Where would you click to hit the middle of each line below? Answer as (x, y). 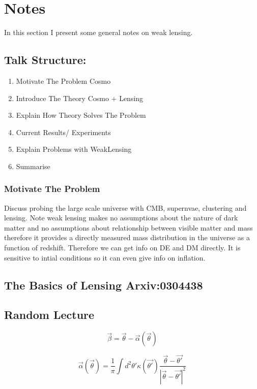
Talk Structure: (45, 60)
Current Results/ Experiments (63, 132)
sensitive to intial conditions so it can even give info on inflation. (105, 257)
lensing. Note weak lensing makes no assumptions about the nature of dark (121, 218)
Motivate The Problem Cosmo (63, 80)
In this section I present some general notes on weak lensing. (98, 32)
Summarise (33, 166)
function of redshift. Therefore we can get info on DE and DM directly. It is (122, 248)
